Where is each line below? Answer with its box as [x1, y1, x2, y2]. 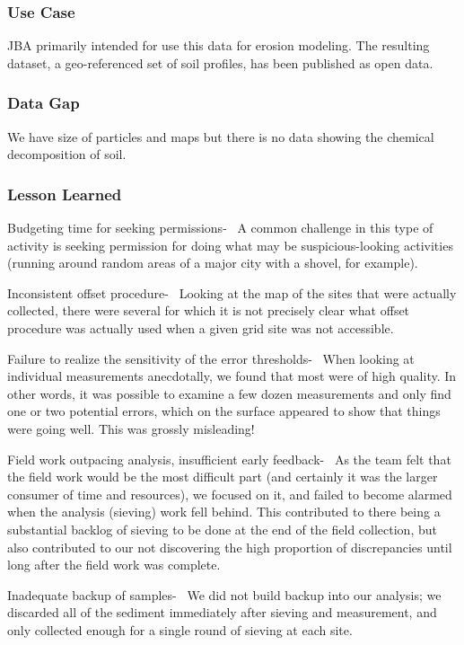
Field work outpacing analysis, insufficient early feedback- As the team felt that [7, 449, 451, 468]
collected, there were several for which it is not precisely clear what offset [7, 301, 410, 320]
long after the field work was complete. [7, 555, 221, 574]
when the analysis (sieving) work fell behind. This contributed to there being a [7, 502, 441, 521]
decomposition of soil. [7, 145, 127, 163]
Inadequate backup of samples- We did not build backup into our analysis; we [7, 585, 442, 604]
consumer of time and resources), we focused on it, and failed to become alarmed [7, 484, 452, 503]
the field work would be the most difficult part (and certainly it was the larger [7, 467, 438, 486]
